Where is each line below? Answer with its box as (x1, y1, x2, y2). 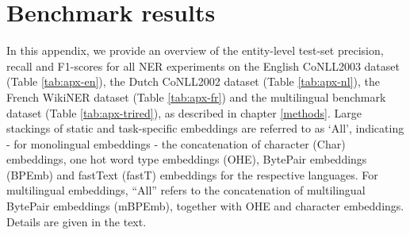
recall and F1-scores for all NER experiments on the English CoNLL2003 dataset (6, 57, 400, 74)
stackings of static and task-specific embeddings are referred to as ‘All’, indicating (6, 120, 404, 137)
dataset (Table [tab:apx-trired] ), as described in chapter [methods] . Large (6, 104, 362, 121)
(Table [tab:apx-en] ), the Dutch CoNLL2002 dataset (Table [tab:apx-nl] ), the (6, 73, 380, 90)
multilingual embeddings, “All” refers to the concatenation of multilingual (6, 182, 366, 198)
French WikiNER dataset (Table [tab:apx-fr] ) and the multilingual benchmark (6, 88, 386, 105)
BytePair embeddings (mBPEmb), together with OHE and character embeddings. (6, 198, 404, 214)
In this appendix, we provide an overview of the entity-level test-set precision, (6, 42, 384, 59)
